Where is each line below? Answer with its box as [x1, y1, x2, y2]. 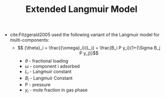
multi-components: [9, 37, 49, 43]
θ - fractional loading [24, 58, 68, 64]
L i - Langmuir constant [24, 68, 71, 75]
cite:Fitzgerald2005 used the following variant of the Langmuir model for [9, 31, 160, 38]
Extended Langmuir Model [25, 3, 137, 15]
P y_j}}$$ [79, 50, 99, 56]
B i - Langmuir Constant [24, 75, 73, 82]
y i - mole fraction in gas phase [24, 86, 88, 94]
